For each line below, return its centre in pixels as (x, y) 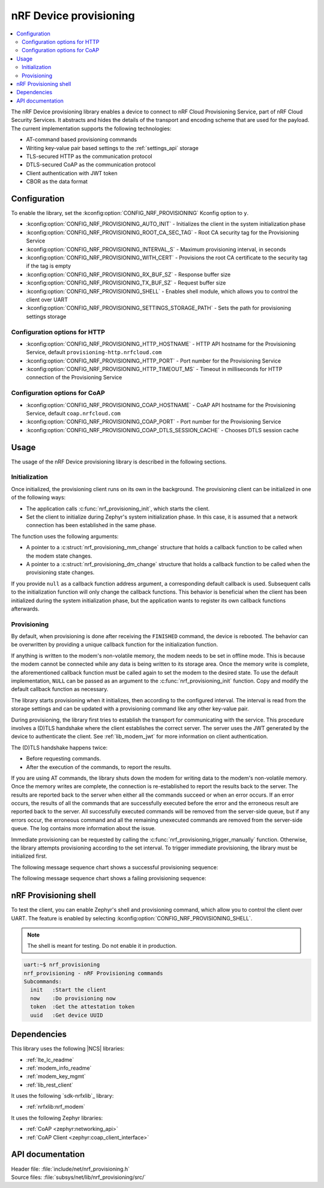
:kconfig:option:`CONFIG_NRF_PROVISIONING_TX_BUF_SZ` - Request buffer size (126, 283)
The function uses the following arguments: (65, 536)
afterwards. (25, 609)
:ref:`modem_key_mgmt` (56, 1076)
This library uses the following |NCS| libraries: (68, 1049)
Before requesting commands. (64, 759)
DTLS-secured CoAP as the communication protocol (91, 164)
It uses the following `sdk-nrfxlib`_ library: (62, 1096)
